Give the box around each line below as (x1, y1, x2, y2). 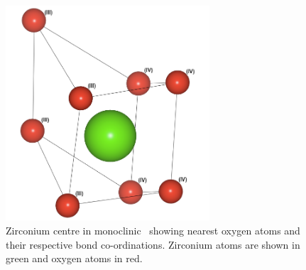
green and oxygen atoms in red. (6, 251, 143, 266)
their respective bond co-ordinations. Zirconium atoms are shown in (6, 237, 300, 252)
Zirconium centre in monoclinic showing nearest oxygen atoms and (6, 222, 300, 237)
